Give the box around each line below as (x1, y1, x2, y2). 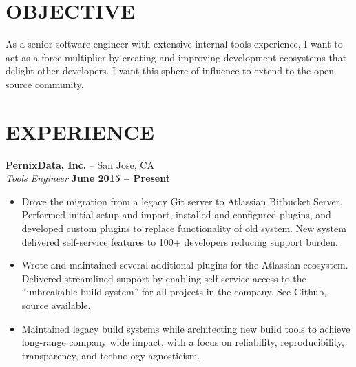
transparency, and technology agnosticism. (21, 348, 200, 362)
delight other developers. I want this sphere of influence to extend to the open (6, 63, 335, 78)
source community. (6, 76, 84, 91)
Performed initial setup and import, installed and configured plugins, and (21, 207, 331, 222)
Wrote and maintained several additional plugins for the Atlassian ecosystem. (21, 258, 348, 272)
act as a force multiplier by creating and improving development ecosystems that (6, 50, 347, 64)
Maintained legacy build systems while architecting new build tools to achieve (21, 321, 350, 335)
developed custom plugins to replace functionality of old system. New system (21, 221, 346, 235)
